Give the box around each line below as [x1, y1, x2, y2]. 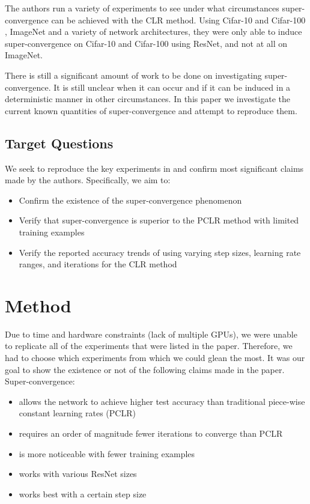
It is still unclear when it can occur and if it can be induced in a [53, 80, 291, 93]
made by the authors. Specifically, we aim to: [5, 174, 171, 186]
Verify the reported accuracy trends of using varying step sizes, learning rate [19, 246, 301, 258]
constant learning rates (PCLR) [19, 407, 136, 419]
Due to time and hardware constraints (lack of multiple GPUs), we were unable [5, 327, 297, 340]
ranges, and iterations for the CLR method [19, 258, 177, 270]
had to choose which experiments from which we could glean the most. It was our [5, 351, 305, 364]
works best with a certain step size [19, 487, 147, 500]
